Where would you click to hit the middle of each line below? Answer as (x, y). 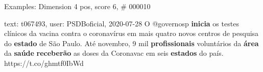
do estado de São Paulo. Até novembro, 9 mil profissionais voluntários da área (131, 43)
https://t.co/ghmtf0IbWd (44, 63)
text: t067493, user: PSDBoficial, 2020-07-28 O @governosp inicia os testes (122, 23)
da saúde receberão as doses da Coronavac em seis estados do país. (114, 53)
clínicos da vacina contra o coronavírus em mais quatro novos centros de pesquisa (131, 33)
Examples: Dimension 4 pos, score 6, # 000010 (77, 6)
